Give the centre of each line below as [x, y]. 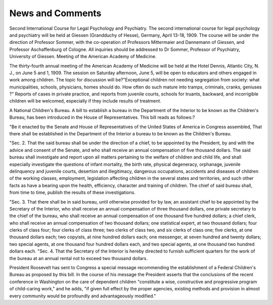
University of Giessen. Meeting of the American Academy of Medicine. [83, 57]
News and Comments [55, 13]
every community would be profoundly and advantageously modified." [83, 296]
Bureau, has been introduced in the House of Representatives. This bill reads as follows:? [102, 117]
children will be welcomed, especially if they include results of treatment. [85, 101]
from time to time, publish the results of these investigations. [73, 192]
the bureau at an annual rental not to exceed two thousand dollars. [79, 258]
